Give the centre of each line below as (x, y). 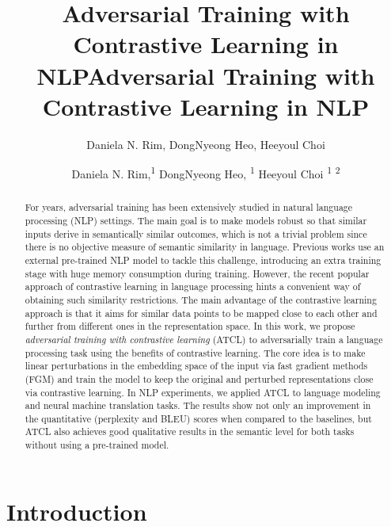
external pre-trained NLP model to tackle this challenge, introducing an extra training (203, 260)
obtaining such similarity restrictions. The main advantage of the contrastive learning (201, 299)
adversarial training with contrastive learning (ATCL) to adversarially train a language (204, 339)
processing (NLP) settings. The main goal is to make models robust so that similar (196, 220)
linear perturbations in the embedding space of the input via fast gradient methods (196, 366)
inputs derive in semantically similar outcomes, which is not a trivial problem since (196, 233)
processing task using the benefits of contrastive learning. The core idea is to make (195, 352)
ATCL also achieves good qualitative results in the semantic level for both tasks (190, 432)
